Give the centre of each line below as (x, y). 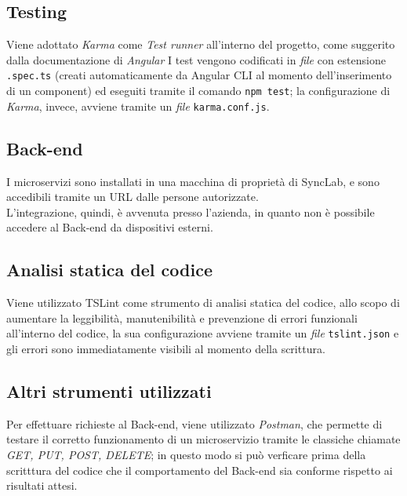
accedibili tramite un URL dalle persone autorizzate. (133, 197)
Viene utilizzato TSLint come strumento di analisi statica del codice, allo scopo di (203, 303)
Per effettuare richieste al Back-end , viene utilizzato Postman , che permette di (194, 423)
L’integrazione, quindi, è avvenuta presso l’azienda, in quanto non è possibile (191, 212)
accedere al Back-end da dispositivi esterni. (110, 227)
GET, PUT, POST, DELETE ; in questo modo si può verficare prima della (186, 454)
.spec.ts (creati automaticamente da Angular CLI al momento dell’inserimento (199, 75)
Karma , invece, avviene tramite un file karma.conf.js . (138, 106)
